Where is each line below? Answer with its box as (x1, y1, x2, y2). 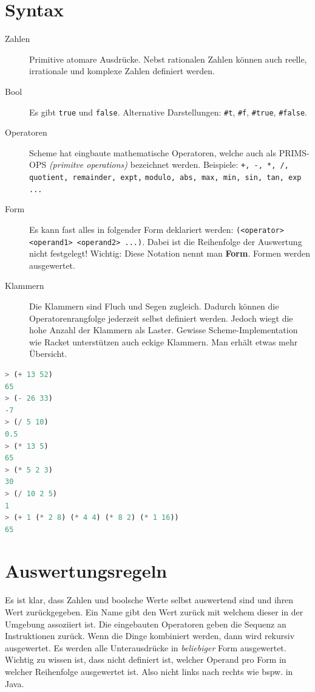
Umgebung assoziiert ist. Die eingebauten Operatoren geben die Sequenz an (5, 617, 286, 630)
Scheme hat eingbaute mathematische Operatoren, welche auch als (29, 146, 276, 159)
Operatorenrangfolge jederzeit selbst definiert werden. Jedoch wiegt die (29, 311, 293, 324)
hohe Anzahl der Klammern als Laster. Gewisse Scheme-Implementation (29, 324, 298, 336)
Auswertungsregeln (5, 558, 168, 583)
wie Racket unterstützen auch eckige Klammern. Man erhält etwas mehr (29, 335, 298, 348)
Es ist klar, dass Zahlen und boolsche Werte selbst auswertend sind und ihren (5, 593, 294, 606)
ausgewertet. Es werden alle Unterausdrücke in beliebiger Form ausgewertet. (5, 641, 286, 654)
